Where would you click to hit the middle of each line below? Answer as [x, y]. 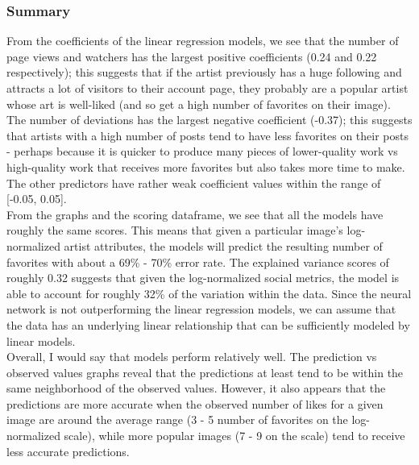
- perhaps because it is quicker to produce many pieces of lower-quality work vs [202, 151]
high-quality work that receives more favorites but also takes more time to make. [206, 166]
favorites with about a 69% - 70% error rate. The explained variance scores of [198, 262]
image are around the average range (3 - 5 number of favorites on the [177, 419]
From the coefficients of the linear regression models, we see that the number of [203, 41]
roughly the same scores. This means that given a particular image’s [175, 230]
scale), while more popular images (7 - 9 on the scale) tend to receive [234, 436]
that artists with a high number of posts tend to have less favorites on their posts [208, 135]
